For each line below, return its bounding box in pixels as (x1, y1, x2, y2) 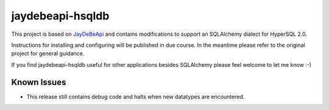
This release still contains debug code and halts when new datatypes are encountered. (26, 93, 245, 100)
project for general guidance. (11, 50, 85, 57)
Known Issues (11, 77, 66, 88)
